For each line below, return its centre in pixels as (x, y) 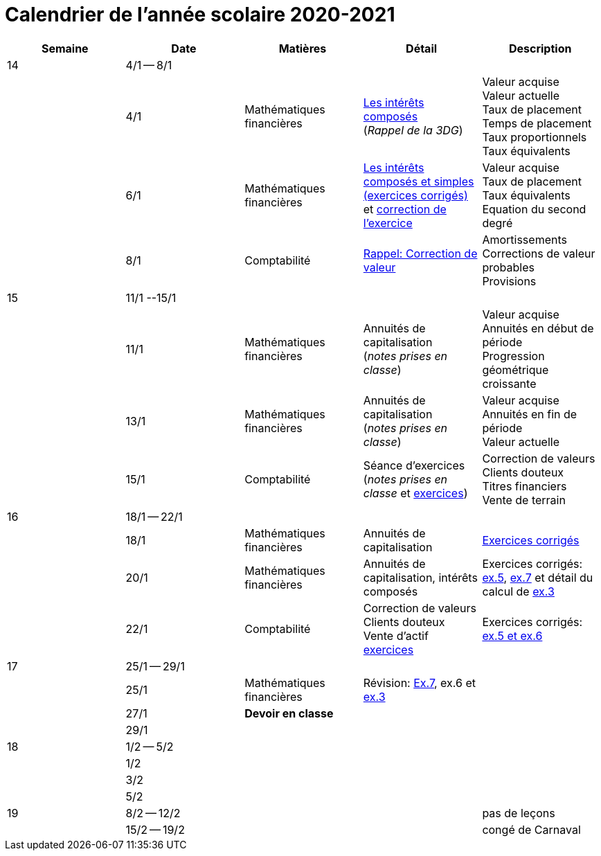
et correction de (405, 209)
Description (540, 48)
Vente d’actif (396, 635)
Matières (303, 48)
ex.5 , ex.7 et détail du (538, 577)
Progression (513, 356)
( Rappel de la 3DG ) (413, 130)
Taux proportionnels (535, 137)
